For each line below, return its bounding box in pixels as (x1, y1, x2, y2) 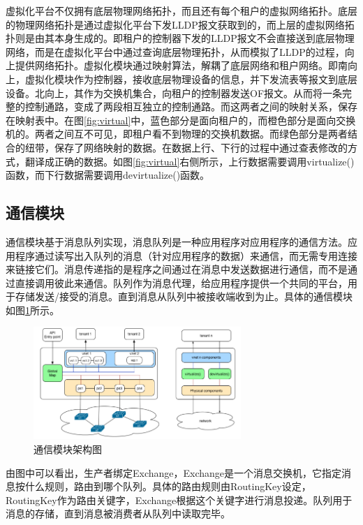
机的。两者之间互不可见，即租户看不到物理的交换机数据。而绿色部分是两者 (6, 126, 348, 141)
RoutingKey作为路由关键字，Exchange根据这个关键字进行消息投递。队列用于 (6, 492, 353, 507)
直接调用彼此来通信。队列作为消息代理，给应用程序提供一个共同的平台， (15, 275, 348, 290)
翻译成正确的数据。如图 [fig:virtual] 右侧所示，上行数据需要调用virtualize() (24, 154, 355, 168)
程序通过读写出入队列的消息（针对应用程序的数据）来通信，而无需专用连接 (15, 248, 357, 262)
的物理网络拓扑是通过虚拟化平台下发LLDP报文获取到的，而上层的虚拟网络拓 (6, 17, 355, 31)
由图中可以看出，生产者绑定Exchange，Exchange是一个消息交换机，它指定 (6, 465, 342, 480)
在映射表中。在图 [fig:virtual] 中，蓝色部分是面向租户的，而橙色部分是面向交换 (6, 112, 356, 127)
